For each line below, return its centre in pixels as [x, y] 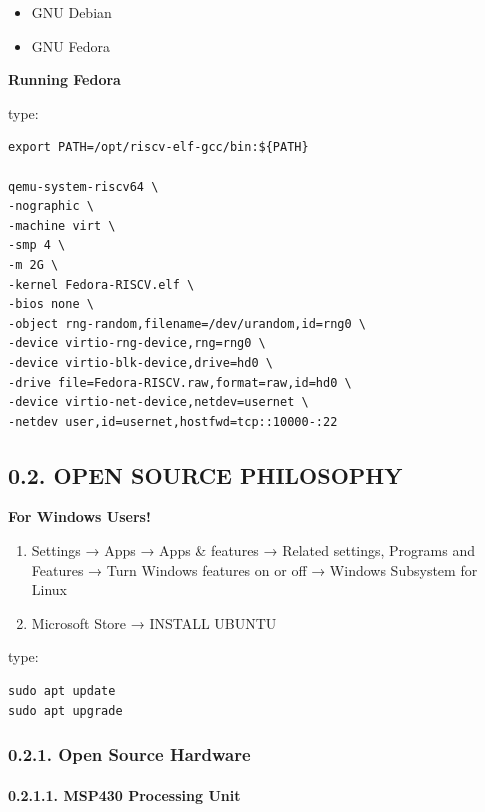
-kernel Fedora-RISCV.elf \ [101, 284]
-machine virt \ [62, 225]
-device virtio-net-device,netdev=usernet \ [158, 402]
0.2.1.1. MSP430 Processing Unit [124, 794]
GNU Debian [71, 12]
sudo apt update [62, 691]
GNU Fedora [70, 45]
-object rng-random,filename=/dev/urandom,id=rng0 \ [187, 323]
